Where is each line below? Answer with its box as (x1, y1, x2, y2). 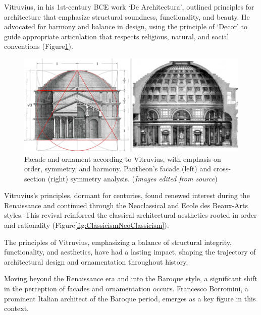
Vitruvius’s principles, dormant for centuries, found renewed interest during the (4, 190, 250, 201)
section (24, 173, 46, 183)
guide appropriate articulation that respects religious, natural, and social (4, 31, 229, 41)
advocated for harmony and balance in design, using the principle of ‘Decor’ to (4, 21, 247, 32)
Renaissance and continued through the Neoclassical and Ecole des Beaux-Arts (4, 200, 248, 210)
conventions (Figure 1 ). (4, 41, 73, 51)
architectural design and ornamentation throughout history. (4, 256, 188, 267)
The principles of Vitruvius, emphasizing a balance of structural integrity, (4, 236, 232, 247)
